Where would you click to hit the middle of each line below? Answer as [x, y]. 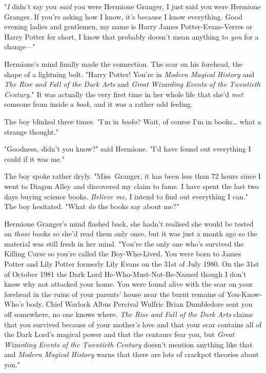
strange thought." [32, 131]
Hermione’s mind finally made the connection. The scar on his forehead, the [124, 63]
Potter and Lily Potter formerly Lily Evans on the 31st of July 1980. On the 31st [132, 264]
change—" [20, 46]
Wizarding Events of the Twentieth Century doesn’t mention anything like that [128, 344]
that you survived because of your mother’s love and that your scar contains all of [133, 324]
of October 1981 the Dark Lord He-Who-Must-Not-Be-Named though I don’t [125, 274]
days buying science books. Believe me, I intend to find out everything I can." [126, 196]
